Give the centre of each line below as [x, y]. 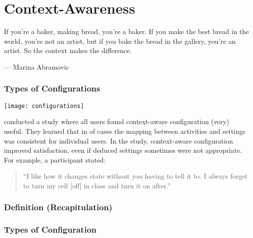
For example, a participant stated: [55, 159]
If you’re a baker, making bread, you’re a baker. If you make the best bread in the [126, 31]
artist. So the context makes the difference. [68, 50]
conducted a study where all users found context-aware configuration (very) [117, 121]
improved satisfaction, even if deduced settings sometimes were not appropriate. [123, 150]
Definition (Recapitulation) [58, 207]
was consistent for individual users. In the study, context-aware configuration [118, 140]
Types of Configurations [52, 88]
